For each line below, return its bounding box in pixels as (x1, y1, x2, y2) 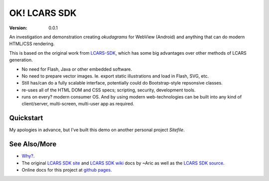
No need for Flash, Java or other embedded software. (21, 66, 132, 72)
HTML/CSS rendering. (9, 41, 55, 47)
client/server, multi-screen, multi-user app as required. (21, 101, 134, 107)
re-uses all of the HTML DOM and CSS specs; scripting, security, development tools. (21, 87, 196, 93)
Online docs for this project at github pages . (21, 167, 112, 173)
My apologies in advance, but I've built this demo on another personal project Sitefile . (9, 127, 185, 133)
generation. (9, 57, 33, 63)
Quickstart (9, 114, 43, 122)
